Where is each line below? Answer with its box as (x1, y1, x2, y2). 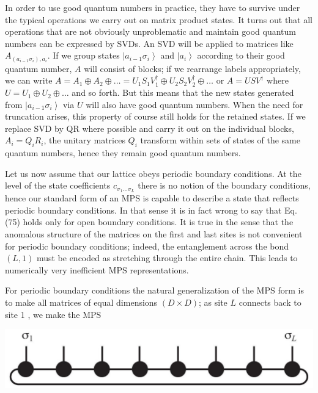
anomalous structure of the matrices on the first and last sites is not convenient (5, 228, 303, 240)
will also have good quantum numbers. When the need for (86, 98, 303, 110)
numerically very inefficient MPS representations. (5, 263, 189, 276)
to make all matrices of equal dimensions (5, 296, 158, 309)
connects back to (239, 296, 301, 309)
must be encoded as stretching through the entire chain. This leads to (36, 251, 298, 264)
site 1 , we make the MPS (5, 308, 102, 320)
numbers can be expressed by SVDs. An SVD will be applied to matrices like (5, 37, 294, 49)
